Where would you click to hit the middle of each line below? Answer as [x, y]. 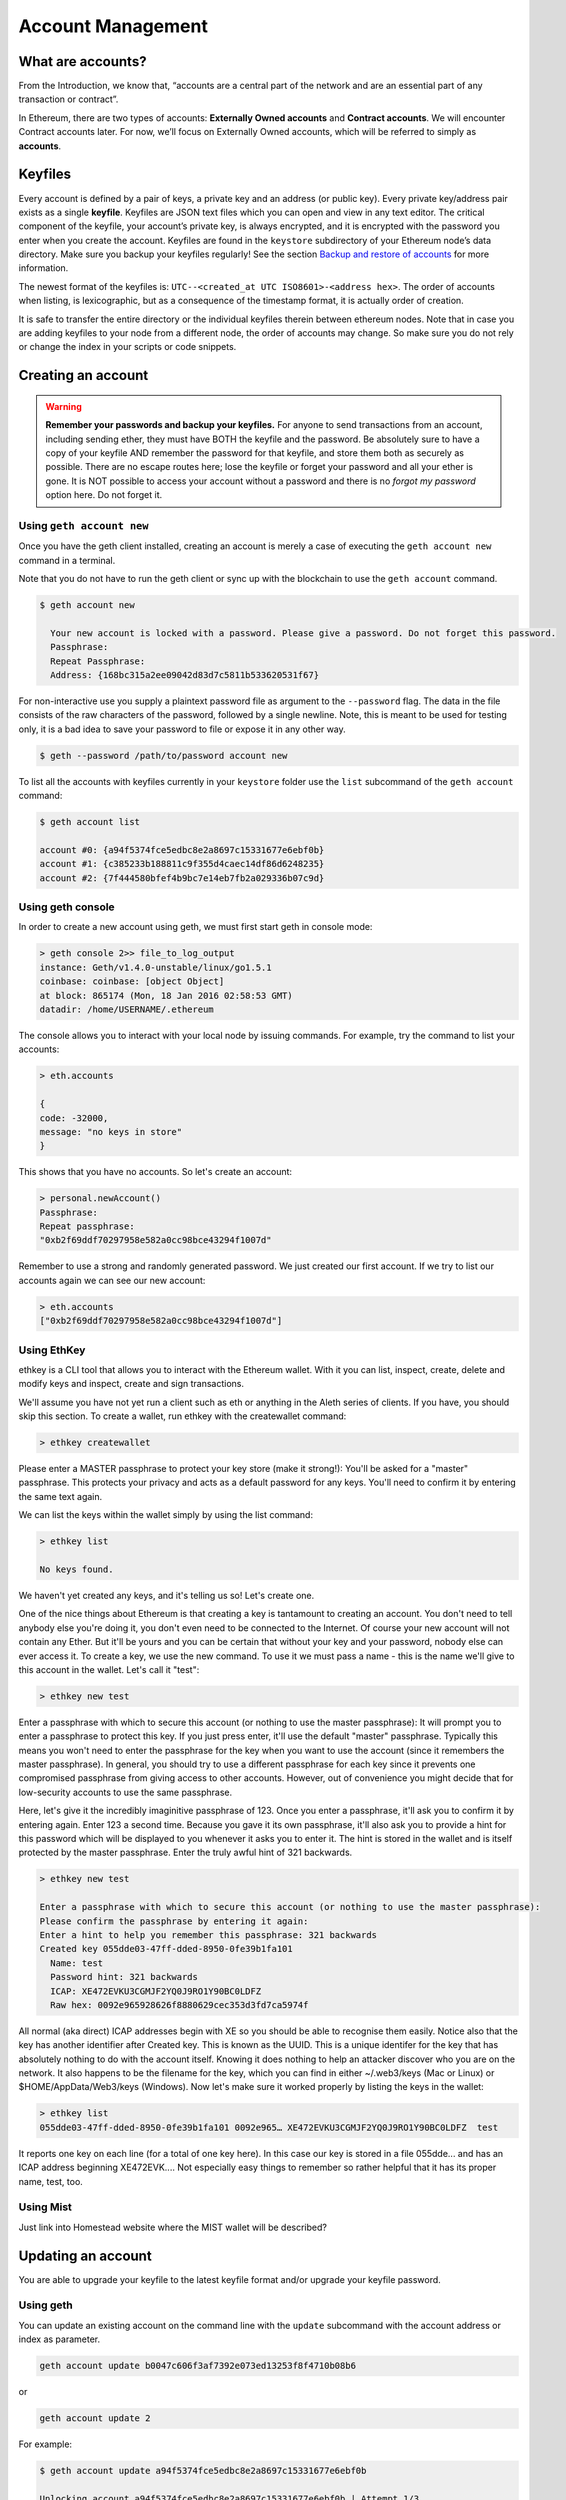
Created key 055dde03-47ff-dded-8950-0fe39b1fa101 [166, 1949]
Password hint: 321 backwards [124, 1977]
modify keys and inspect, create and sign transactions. [131, 1384]
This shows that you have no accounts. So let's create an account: [155, 1172]
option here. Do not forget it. [104, 495]
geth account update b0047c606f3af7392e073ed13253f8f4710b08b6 [198, 2366]
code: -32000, [74, 1118]
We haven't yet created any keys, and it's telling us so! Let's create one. [166, 1595]
